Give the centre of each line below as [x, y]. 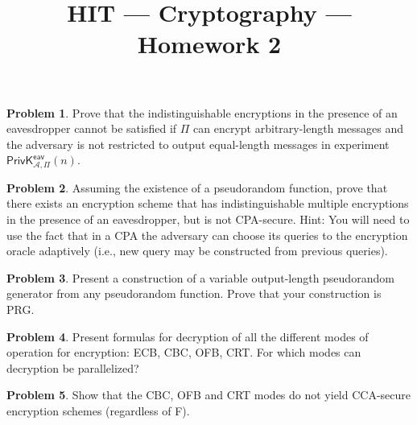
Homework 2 [209, 44]
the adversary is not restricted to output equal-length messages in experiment [198, 144]
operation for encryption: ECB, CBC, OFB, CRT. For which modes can [184, 352]
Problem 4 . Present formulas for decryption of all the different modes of [188, 336]
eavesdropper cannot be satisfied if [92, 128]
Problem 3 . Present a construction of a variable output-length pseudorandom [200, 277]
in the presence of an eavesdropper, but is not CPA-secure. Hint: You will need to [208, 219]
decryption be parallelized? [73, 367]
